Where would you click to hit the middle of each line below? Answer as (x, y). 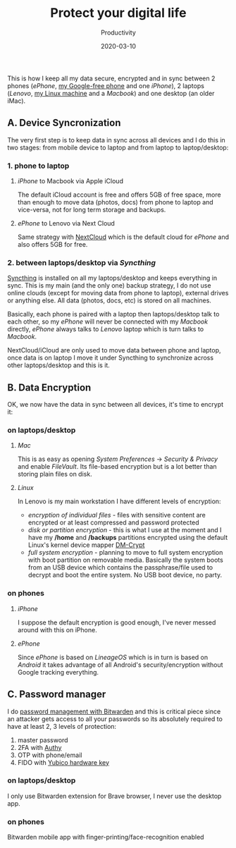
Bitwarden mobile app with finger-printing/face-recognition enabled (106, 837)
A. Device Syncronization (64, 123)
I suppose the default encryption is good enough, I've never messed (117, 622)
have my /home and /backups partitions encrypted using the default (128, 538)
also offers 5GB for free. (52, 245)
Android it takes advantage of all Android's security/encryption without (120, 665)
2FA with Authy (39, 747)
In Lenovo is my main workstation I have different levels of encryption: (119, 501)
